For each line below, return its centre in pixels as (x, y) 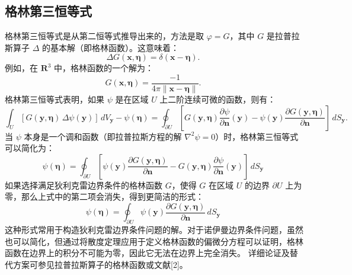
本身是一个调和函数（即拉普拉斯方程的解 (103, 136)
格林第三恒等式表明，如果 (55, 99)
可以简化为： (30, 148)
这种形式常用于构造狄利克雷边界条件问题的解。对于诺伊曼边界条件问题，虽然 (154, 230)
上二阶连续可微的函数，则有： (218, 99)
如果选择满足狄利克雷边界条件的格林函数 (84, 185)
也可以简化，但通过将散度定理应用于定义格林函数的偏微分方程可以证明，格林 (154, 241)
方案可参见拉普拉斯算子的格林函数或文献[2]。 (100, 265)
